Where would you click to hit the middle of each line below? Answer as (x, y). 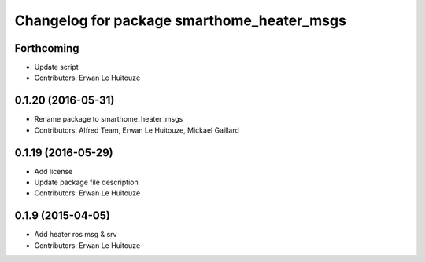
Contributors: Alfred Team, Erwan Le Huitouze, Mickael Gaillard (137, 130)
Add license (54, 171)
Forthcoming (47, 48)
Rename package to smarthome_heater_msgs (109, 119)
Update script (56, 67)
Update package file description (86, 182)
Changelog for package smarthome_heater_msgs (180, 20)
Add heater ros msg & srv (76, 235)
